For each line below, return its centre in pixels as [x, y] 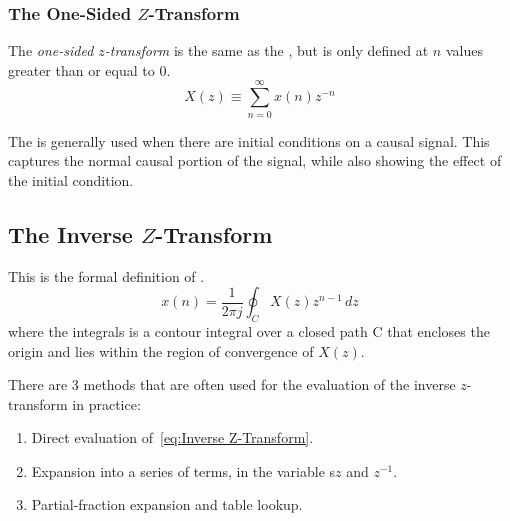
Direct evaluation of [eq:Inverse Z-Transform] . [172, 437]
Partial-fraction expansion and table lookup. [167, 504]
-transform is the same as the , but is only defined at [266, 50]
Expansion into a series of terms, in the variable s [183, 470]
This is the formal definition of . [106, 275]
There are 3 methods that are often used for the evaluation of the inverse [232, 384]
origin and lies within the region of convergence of [161, 350]
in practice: [106, 403]
